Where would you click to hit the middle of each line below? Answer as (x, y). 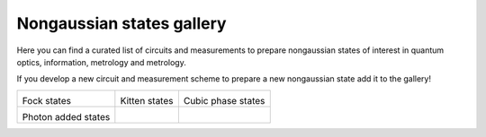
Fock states (47, 100)
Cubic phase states (224, 100)
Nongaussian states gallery (121, 23)
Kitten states (147, 100)
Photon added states (66, 116)
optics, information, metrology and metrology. (101, 62)
